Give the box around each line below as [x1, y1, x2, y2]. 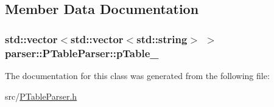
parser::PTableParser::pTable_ [5, 45, 159, 60]
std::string [136, 31, 188, 46]
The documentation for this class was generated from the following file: [5, 69, 270, 81]
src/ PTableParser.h [5, 89, 77, 102]
